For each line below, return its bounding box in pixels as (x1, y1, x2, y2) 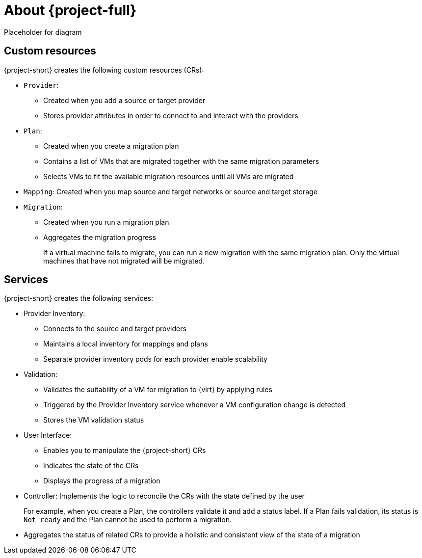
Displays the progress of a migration (43, 477, 160, 485)
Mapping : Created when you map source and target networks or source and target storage (24, 187, 317, 196)
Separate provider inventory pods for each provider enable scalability (43, 355, 267, 364)
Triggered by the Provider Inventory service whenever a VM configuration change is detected (43, 400, 346, 409)
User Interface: (24, 431, 72, 440)
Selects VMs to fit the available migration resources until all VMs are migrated (43, 172, 294, 181)
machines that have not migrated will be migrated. (43, 256, 205, 265)
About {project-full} (4, 2, 137, 19)
